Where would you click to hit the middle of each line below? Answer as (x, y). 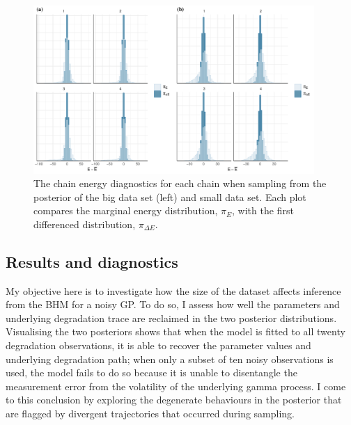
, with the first (263, 210)
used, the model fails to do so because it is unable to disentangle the (151, 372)
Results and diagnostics (92, 261)
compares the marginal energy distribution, (126, 210)
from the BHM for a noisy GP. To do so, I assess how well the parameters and (173, 304)
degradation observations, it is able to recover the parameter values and (158, 345)
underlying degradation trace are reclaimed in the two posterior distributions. (171, 318)
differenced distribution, (85, 224)
